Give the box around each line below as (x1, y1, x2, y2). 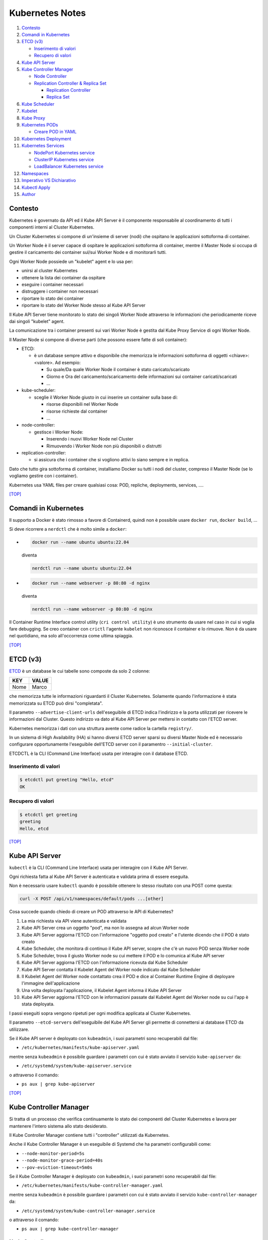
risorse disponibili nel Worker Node (46, 401, 119, 407)
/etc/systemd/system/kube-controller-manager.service (21, 1208, 155, 1214)
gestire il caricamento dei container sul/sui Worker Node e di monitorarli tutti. (9, 249, 167, 255)
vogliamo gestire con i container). (9, 473, 78, 479)
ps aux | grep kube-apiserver (21, 1081, 95, 1087)
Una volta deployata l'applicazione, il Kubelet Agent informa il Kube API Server (21, 987, 182, 993)
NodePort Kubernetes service (34, 149, 95, 156)
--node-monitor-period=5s (21, 1151, 85, 1156)
